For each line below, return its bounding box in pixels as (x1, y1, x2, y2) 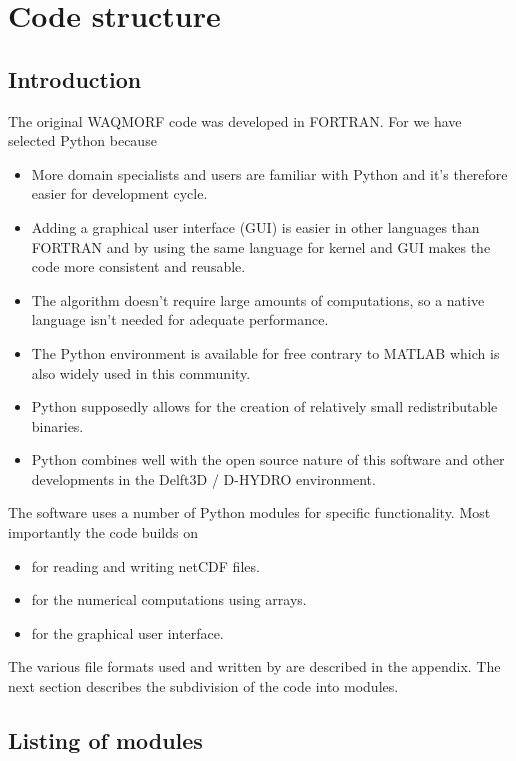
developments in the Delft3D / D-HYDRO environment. (31, 468, 376, 489)
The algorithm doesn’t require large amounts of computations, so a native (31, 289, 485, 310)
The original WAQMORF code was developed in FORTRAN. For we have (8, 110, 462, 131)
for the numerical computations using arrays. (31, 589, 307, 610)
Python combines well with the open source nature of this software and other (31, 449, 505, 470)
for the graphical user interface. (31, 622, 224, 643)
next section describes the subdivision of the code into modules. (8, 676, 399, 697)
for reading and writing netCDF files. (31, 555, 260, 576)
